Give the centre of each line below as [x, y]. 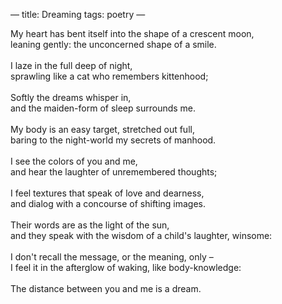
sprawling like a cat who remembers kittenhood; [109, 76]
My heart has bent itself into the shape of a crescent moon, [132, 33]
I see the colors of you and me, [74, 161]
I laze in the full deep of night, [71, 65]
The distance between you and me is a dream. [106, 288]
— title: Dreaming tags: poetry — [78, 14]
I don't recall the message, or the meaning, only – [112, 257]
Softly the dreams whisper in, [71, 97]
